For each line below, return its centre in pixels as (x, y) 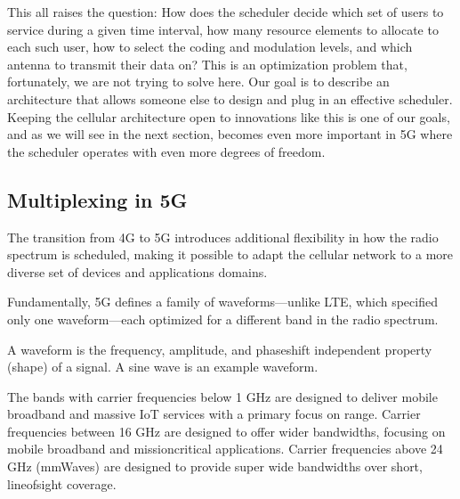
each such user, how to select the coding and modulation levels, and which (210, 47)
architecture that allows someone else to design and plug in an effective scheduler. (230, 98)
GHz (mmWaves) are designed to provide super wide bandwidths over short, (215, 466)
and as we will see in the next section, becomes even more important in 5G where (230, 134)
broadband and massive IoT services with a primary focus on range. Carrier (214, 414)
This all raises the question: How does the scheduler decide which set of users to (226, 12)
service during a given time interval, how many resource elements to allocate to (223, 29)
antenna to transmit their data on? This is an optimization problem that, (207, 64)
